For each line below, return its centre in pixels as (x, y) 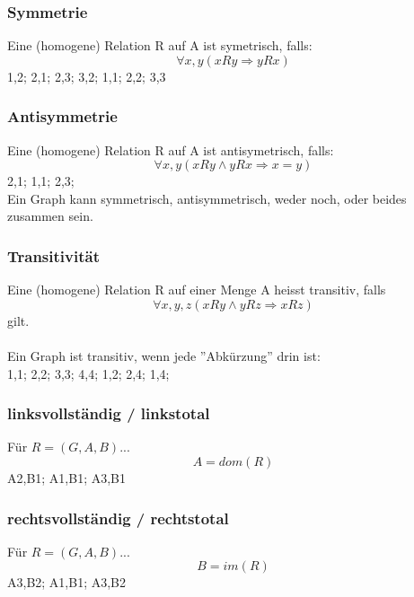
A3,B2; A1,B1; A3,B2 (67, 582)
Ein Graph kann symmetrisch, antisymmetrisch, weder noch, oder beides (207, 198)
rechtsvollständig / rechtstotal (118, 518)
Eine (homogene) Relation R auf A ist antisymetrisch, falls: (171, 149)
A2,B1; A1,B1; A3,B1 (67, 478)
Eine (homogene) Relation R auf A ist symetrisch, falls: (160, 45)
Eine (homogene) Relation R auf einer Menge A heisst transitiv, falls (197, 290)
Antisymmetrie (62, 116)
